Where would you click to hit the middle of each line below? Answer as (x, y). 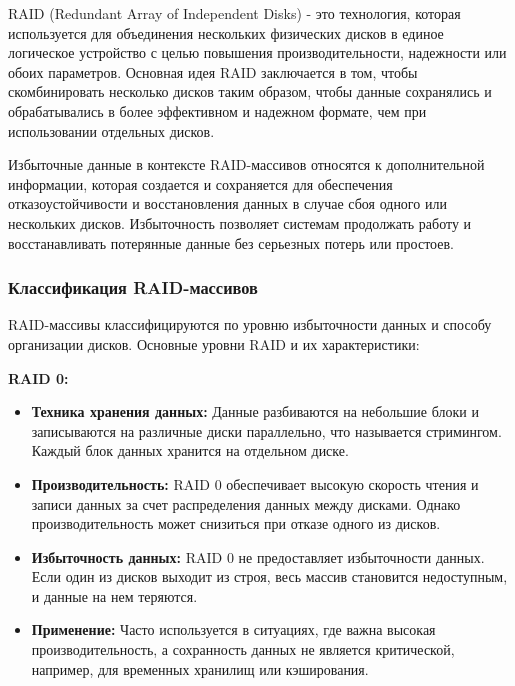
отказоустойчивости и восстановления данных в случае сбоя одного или (227, 203)
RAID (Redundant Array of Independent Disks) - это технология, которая (234, 13)
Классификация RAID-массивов (133, 287)
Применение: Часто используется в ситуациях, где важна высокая (233, 629)
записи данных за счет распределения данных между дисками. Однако (246, 503)
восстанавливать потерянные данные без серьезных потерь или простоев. (231, 242)
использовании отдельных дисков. (111, 130)
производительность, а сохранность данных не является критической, (243, 649)
